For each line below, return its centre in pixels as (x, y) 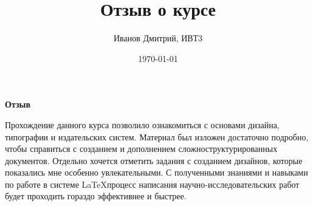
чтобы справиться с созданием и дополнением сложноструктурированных (141, 149)
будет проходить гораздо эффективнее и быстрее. (96, 196)
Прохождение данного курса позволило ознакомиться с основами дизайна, (142, 124)
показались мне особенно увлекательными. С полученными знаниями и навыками (156, 172)
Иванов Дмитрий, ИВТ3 (158, 38)
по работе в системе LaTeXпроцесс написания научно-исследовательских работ (152, 184)
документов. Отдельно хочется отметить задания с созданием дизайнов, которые (154, 160)
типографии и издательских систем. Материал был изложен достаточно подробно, (157, 136)
